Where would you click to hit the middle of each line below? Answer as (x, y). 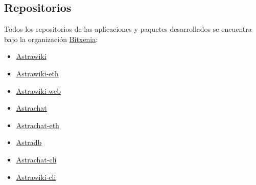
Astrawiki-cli (36, 177)
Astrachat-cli (36, 159)
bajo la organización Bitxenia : (51, 39)
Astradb (29, 142)
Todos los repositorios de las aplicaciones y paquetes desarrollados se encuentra (128, 29)
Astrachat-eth (38, 125)
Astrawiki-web (39, 90)
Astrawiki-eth (37, 73)
